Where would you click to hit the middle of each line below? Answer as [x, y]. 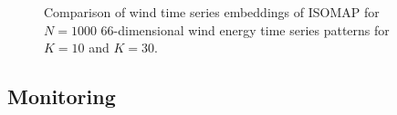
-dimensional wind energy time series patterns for [251, 29]
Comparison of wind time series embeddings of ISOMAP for [212, 12]
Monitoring [62, 96]
